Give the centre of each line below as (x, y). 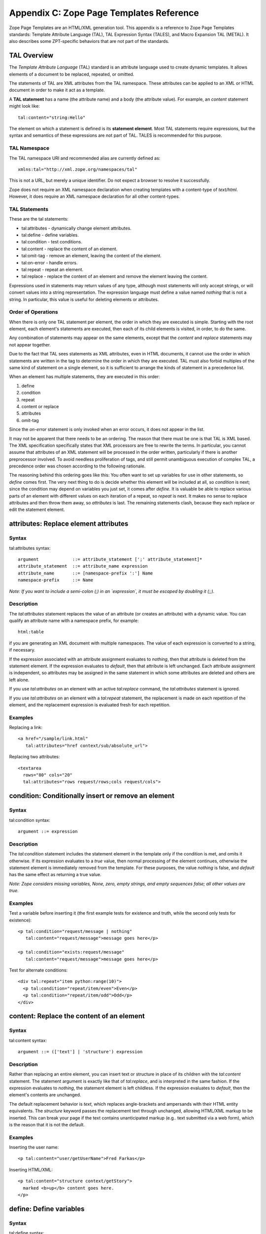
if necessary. (22, 650)
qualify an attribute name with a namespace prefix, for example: (74, 621)
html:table (31, 632)
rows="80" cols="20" (48, 775)
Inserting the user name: (34, 1147)
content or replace (40, 406)
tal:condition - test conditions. (52, 242)
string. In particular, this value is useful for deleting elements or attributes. (84, 299)
